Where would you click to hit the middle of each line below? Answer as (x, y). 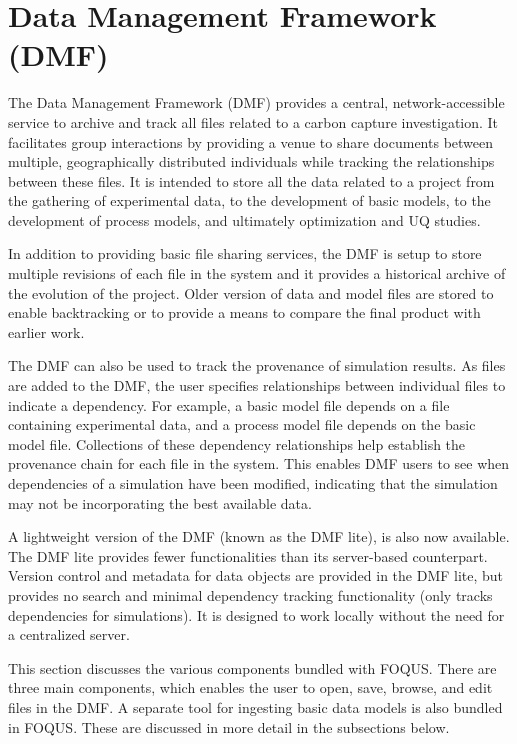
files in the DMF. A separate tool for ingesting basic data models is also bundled (255, 706)
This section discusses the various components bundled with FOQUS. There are (252, 667)
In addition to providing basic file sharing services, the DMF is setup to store (245, 253)
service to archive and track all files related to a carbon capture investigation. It (253, 121)
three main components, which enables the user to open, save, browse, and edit (250, 687)
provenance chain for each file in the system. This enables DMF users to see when (259, 463)
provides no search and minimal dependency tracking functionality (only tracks (250, 594)
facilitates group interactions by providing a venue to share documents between (251, 141)
